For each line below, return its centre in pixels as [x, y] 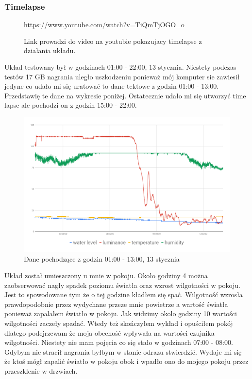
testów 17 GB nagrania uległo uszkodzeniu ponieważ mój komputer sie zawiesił [122, 76]
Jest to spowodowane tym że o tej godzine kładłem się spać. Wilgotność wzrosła [124, 294]
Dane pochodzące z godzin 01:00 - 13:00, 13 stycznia [102, 259]
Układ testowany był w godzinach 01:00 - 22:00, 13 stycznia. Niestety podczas [120, 67]
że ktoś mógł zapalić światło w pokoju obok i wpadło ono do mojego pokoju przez [126, 361]
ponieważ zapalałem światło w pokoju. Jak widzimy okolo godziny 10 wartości [121, 313]
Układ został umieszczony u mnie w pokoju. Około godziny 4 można [106, 275]
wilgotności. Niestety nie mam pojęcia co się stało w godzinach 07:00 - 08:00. [119, 342]
